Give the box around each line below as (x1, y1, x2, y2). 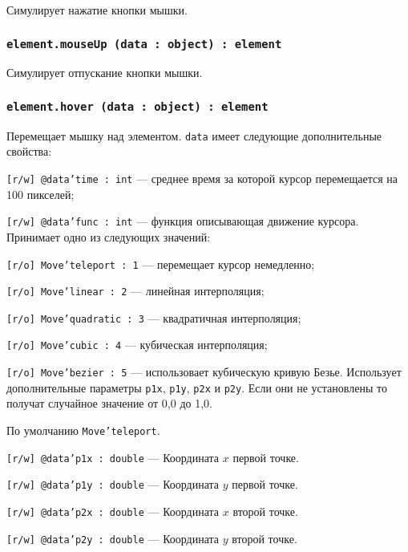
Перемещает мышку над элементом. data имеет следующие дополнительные (6, 127, 382, 144)
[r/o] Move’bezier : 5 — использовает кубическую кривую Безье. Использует (6, 363, 402, 380)
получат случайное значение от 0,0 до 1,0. (6, 395, 212, 412)
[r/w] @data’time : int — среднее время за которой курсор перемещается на (6, 170, 398, 186)
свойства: (6, 143, 52, 160)
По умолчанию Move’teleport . (6, 422, 160, 439)
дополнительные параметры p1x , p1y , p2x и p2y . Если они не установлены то (6, 379, 387, 396)
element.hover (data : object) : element (6, 99, 269, 113)
